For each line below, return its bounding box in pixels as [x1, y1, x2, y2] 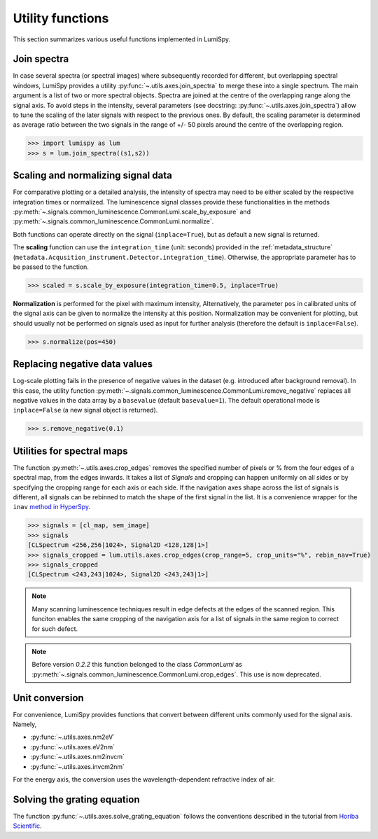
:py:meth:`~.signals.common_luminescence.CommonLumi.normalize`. [13, 217, 214, 226]
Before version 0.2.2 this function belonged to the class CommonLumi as [31, 660, 243, 669]
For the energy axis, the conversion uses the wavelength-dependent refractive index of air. [13, 775, 276, 784]
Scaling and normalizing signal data [13, 169, 173, 181]
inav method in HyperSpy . [13, 503, 91, 511]
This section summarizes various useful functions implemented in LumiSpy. [13, 35, 231, 43]
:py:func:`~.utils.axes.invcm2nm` [30, 762, 125, 770]
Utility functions [13, 11, 109, 26]
